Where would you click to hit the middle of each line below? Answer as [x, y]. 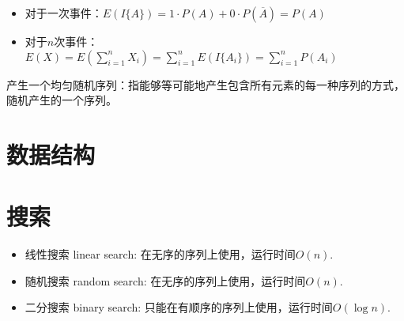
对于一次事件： [64, 13]
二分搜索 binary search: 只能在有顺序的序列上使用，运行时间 [179, 307]
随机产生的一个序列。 [62, 100]
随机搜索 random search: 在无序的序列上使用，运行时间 [165, 280]
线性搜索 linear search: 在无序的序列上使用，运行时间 [160, 254]
